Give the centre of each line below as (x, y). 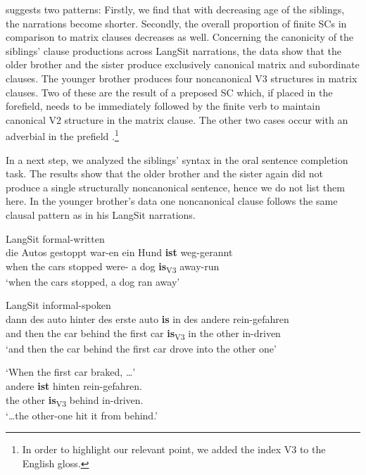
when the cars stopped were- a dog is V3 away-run (113, 267)
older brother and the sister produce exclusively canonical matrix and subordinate (183, 64)
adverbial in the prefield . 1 (62, 135)
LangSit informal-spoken (58, 305)
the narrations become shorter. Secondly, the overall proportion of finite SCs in (176, 23)
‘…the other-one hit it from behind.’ (82, 415)
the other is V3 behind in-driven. (75, 400)
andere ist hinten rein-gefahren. (74, 385)
